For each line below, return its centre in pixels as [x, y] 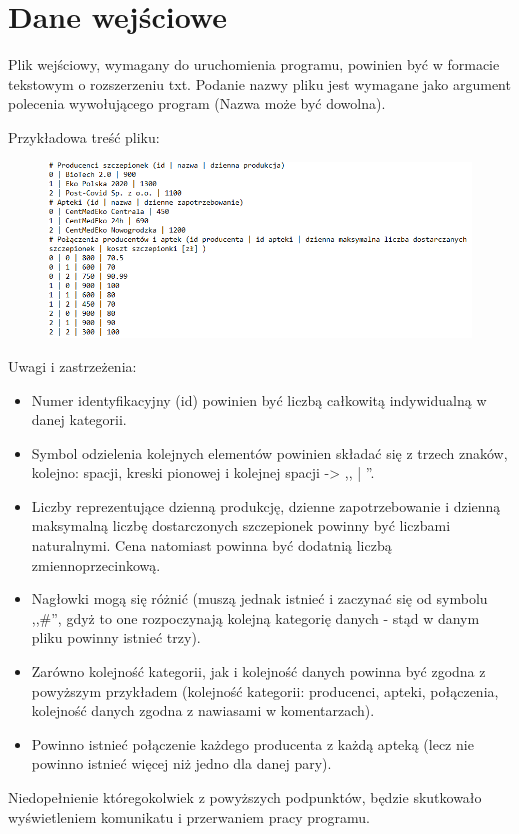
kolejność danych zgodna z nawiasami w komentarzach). [203, 710]
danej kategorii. [79, 419]
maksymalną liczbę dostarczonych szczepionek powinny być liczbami [241, 525]
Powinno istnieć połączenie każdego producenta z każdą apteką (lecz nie [252, 743]
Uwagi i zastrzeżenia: [72, 365]
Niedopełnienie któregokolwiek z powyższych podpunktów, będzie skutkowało [245, 797]
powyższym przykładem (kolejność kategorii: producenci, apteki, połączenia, [265, 690]
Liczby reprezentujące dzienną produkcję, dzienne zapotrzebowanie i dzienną [266, 505]
